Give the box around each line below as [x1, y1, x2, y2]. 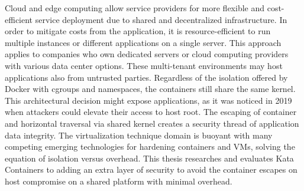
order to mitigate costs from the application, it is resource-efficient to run [5, 25, 271, 37]
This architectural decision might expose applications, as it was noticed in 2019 [5, 94, 292, 106]
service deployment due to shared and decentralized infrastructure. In [35, 13, 287, 25]
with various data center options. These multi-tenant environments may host [5, 59, 283, 71]
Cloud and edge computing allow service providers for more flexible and [5, 2, 265, 14]
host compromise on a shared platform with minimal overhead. [5, 174, 232, 187]
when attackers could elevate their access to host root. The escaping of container [5, 106, 297, 118]
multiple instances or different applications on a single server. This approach [5, 36, 282, 48]
